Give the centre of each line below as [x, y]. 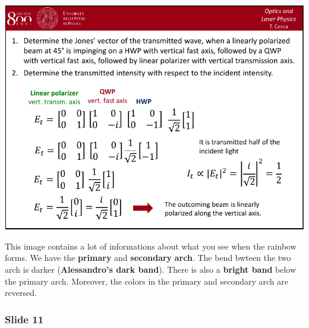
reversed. [21, 293]
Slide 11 [24, 319]
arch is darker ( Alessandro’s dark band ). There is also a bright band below [151, 269]
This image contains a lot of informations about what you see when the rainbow [151, 246]
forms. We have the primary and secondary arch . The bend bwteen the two [148, 258]
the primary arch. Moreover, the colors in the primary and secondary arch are [146, 281]
